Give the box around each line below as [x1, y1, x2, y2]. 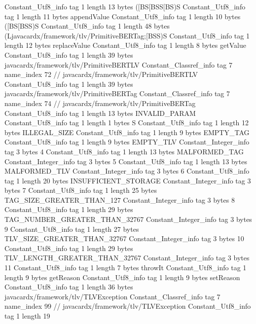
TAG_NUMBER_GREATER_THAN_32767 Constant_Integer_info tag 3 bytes [4, 214, 252, 224]
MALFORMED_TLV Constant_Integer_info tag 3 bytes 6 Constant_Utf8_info [4, 166, 250, 176]
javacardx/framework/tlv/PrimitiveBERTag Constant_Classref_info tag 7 [4, 88, 230, 99]
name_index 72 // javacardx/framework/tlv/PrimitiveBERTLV [4, 69, 198, 79]
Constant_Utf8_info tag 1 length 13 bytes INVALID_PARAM [4, 108, 196, 118]
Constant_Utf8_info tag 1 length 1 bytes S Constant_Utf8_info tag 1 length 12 [4, 117, 249, 128]
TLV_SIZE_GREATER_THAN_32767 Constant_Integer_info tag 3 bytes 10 [4, 233, 244, 244]
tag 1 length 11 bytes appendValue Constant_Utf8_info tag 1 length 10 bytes [4, 11, 241, 21]
